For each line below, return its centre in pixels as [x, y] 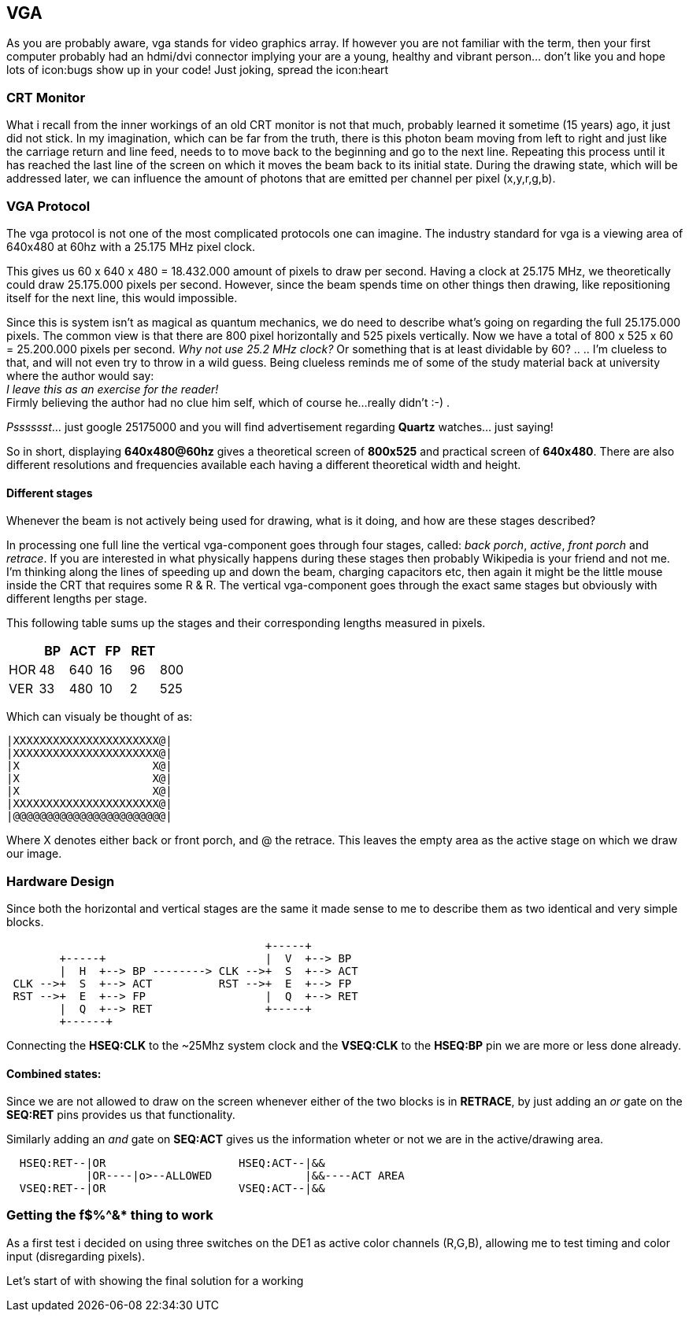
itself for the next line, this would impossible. [122, 297]
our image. [34, 854]
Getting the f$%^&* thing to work [110, 1215]
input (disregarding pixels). [76, 1256]
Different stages [50, 493]
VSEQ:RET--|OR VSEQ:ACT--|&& [172, 1189]
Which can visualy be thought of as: [100, 717]
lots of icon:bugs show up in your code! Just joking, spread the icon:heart [198, 70]
